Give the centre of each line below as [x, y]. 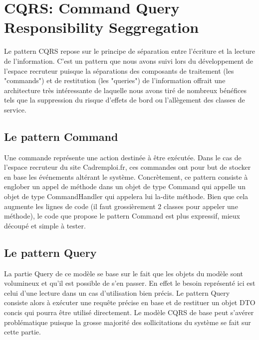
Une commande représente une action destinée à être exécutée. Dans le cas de [123, 157]
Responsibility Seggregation [102, 27]
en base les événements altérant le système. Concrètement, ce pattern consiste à [126, 176]
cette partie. [22, 332]
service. [15, 109]
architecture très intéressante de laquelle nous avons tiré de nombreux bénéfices [125, 90]
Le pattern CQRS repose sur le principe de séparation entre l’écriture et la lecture [130, 51]
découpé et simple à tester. [45, 225]
